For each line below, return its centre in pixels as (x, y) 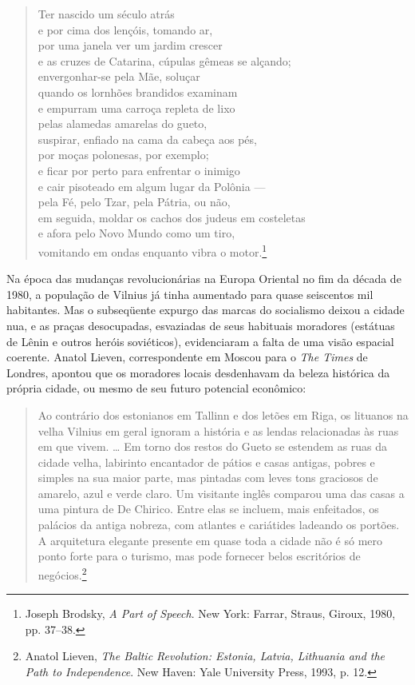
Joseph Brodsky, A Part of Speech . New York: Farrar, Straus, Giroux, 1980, (210, 613)
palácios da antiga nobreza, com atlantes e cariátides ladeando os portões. (219, 525)
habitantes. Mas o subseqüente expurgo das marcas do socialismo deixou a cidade (206, 310)
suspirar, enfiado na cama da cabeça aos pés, (147, 139)
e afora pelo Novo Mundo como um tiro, (136, 233)
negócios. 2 (62, 573)
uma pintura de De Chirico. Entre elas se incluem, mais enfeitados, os (208, 509)
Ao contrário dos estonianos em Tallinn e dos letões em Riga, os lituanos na (223, 414)
